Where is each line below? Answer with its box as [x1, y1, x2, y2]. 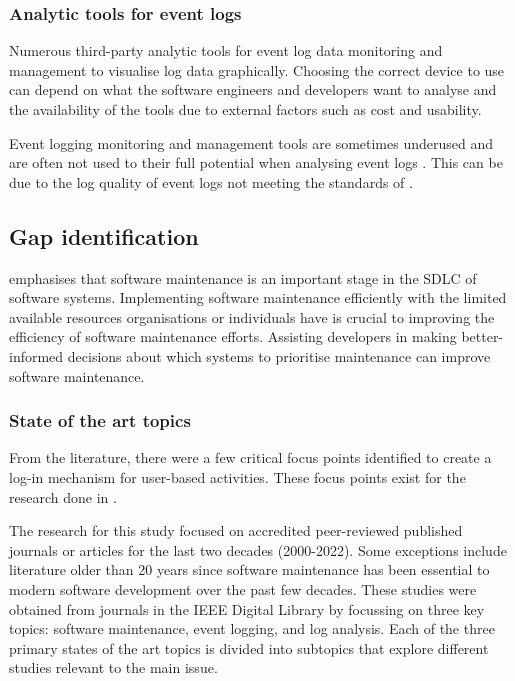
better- [461, 326, 504, 347]
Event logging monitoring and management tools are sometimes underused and [9, 132, 494, 153]
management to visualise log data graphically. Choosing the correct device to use [9, 59, 505, 80]
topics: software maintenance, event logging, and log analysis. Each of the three [9, 618, 495, 639]
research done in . [9, 486, 117, 507]
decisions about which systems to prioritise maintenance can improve [67, 345, 491, 366]
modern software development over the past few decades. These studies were [9, 578, 477, 599]
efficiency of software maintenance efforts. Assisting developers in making [9, 326, 457, 347]
